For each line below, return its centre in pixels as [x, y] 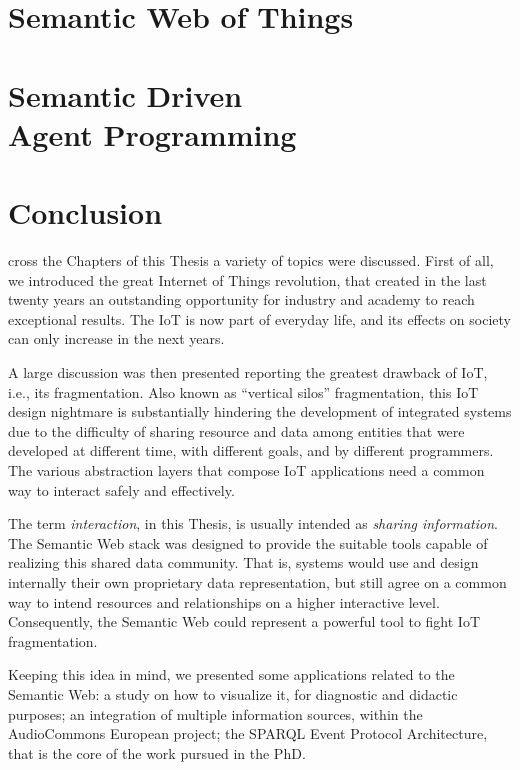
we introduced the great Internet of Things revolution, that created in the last [247, 279]
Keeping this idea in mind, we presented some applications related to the [231, 674]
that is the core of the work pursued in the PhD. [157, 752]
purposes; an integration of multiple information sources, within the [215, 713]
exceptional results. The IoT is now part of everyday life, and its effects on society [259, 318]
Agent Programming [152, 133]
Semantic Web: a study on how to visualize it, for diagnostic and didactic [233, 693]
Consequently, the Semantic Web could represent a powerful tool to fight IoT [244, 621]
